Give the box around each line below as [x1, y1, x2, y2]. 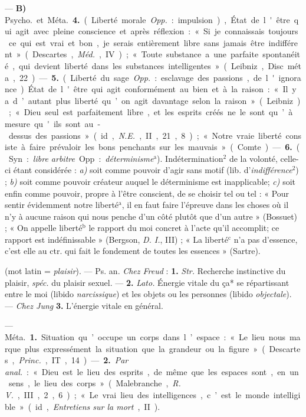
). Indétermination [157, 152, 223, 164]
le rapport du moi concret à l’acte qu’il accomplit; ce [88, 221, 279, 234]
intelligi [273, 389, 301, 400]
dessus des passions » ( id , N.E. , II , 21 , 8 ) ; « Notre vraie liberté [8, 129, 282, 141]
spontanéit [262, 48, 301, 60]
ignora [278, 71, 301, 83]
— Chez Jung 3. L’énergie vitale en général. [5, 299, 163, 311]
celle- [280, 152, 299, 164]
